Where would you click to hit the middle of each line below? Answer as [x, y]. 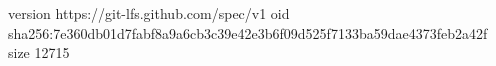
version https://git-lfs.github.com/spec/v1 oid [149, 13]
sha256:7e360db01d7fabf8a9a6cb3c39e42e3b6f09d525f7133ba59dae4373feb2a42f [248, 32]
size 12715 [39, 52]
